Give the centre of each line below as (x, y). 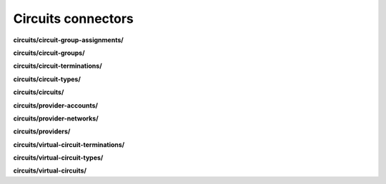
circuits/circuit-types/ (47, 79)
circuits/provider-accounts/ (55, 105)
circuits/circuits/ (39, 92)
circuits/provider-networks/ (56, 118)
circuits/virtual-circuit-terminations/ (69, 144)
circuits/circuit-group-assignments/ (69, 40)
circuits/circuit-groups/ (49, 53)
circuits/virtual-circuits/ (50, 170)
